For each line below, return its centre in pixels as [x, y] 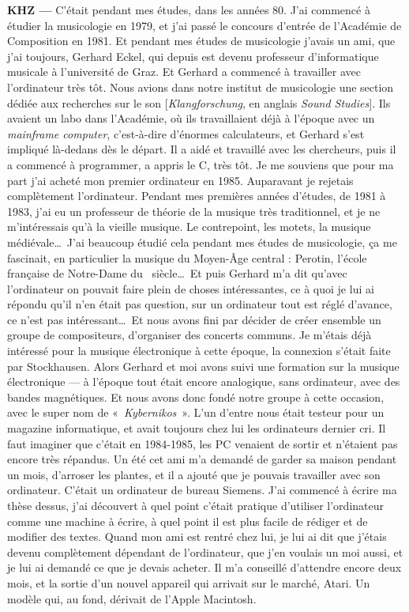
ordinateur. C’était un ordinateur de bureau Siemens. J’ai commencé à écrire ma [202, 490]
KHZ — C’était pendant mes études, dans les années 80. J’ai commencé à [189, 9]
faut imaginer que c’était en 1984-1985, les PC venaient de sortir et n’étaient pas [203, 443]
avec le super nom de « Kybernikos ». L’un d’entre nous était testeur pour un [196, 412]
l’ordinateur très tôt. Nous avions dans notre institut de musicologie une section [201, 87]
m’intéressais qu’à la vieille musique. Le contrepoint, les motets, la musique [189, 227]
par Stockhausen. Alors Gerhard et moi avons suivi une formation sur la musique [203, 366]
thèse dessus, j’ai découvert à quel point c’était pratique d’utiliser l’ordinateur [196, 505]
